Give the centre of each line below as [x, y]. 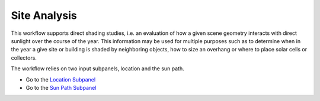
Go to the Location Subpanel [61, 79]
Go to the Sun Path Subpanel [61, 87]
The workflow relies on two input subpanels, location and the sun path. [98, 69]
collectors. [24, 58]
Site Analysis [44, 15]
